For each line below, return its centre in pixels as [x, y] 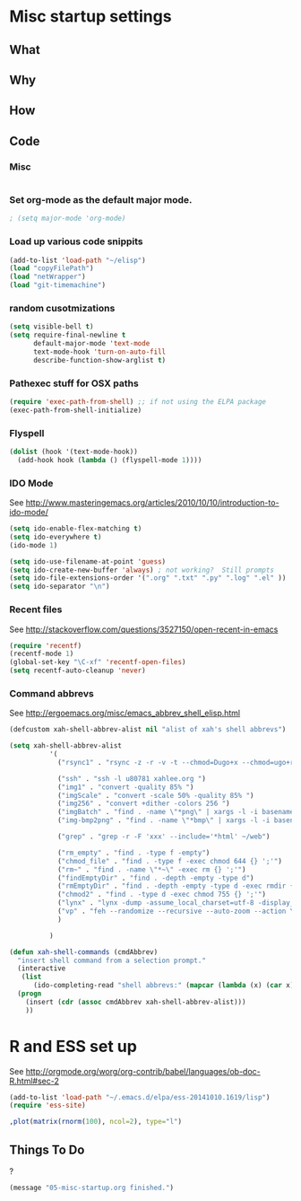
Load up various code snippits [76, 241]
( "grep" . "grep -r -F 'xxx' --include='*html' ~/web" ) [163, 837]
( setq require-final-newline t [68, 335]
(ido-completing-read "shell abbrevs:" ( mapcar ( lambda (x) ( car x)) [165, 986]
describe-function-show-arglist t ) [99, 360]
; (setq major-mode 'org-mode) [68, 219]
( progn [30, 994]
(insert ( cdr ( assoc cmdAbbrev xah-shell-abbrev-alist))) [136, 1002]
